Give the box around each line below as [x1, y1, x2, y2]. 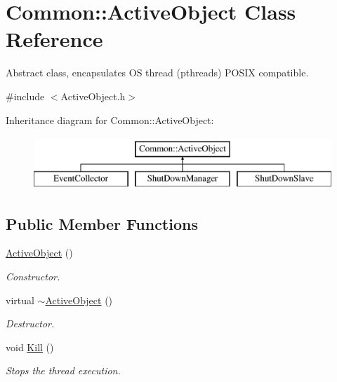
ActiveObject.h [60, 88, 126, 103]
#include [6, 88, 45, 103]
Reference [6, 25, 103, 53]
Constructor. [6, 269, 60, 284]
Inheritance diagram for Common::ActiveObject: [6, 112, 214, 127]
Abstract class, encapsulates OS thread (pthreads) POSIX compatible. [6, 65, 309, 80]
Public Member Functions [6, 212, 198, 234]
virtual [6, 292, 34, 307]
